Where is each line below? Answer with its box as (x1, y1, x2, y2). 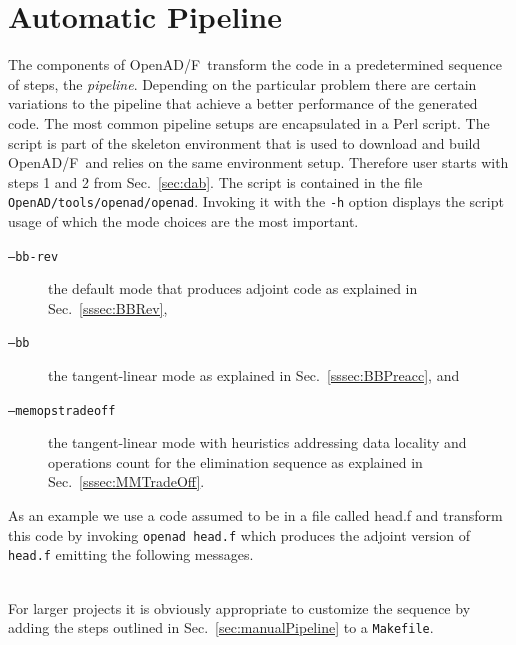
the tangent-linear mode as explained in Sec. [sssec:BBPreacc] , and (48, 365, 460, 386)
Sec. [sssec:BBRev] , (48, 297, 168, 318)
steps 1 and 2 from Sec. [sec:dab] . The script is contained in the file (8, 171, 423, 192)
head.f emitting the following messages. (8, 544, 254, 565)
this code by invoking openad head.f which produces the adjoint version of (8, 524, 471, 545)
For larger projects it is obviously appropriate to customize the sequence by (8, 597, 471, 618)
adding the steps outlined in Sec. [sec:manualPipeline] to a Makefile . (8, 617, 434, 638)
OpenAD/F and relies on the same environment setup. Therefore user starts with (8, 152, 509, 173)
